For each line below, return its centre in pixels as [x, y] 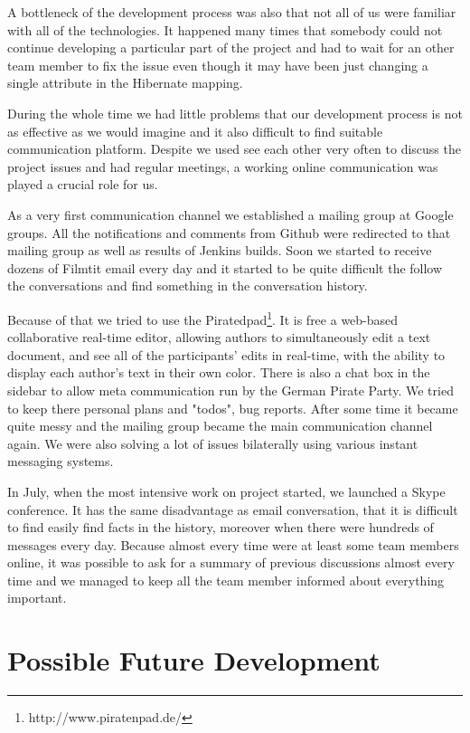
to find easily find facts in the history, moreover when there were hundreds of [221, 527]
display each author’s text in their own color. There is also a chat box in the [219, 372]
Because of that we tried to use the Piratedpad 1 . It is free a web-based [203, 318]
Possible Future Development [194, 660]
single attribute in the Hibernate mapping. [125, 83]
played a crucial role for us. [83, 184]
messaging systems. [61, 461]
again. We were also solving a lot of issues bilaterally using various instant [213, 443]
